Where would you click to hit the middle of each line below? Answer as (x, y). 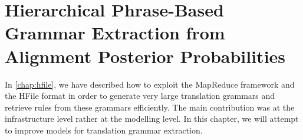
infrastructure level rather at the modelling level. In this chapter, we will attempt (152, 119)
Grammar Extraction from (115, 33)
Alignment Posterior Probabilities (145, 56)
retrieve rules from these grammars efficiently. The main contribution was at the (150, 107)
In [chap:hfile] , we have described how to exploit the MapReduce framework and (150, 84)
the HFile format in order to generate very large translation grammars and (140, 96)
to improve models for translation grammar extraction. (104, 130)
